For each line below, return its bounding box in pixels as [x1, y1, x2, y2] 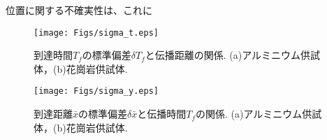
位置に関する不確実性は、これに [6, 3, 152, 17]
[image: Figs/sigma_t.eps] [34, 27, 159, 38]
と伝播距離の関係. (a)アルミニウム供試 [145, 48, 321, 62]
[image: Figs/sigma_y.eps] [34, 86, 159, 97]
